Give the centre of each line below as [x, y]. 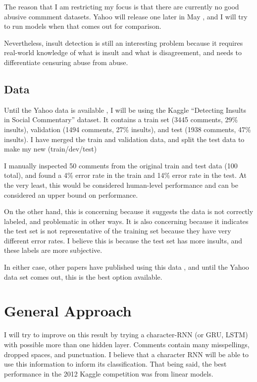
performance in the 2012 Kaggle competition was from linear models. [109, 373]
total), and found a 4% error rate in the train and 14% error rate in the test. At [126, 175]
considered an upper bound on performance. [71, 194]
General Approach [68, 311]
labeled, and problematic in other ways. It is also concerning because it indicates [126, 221]
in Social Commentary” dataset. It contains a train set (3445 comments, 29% [121, 119]
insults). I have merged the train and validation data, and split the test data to [124, 139]
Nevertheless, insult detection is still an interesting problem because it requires [124, 42]
